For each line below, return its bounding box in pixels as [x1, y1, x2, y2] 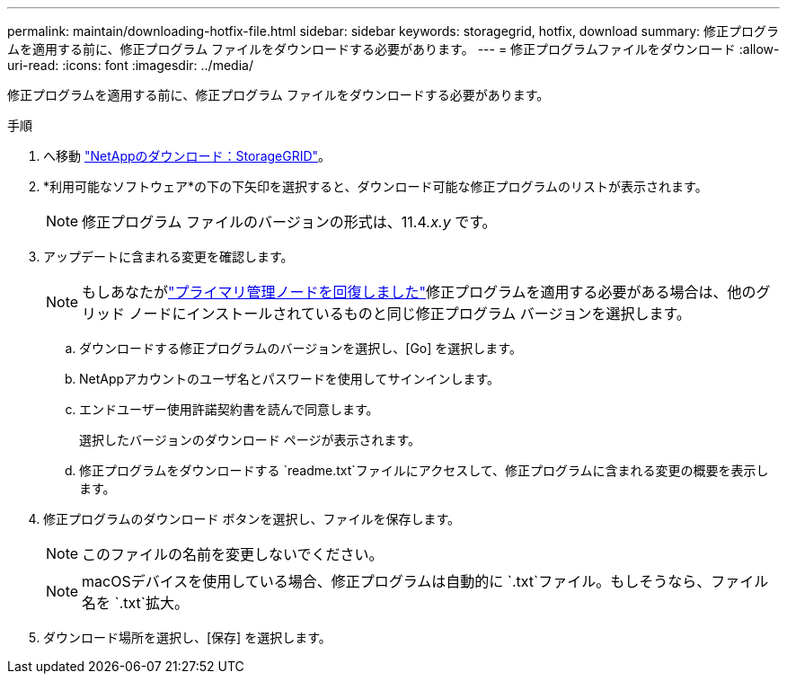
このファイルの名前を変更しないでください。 [82, 545, 384, 563]
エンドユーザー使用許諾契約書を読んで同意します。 [79, 402, 379, 417]
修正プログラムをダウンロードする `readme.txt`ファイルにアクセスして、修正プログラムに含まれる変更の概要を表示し [79, 463, 769, 478]
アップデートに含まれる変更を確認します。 [43, 249, 294, 264]
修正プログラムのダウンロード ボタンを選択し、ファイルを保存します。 [43, 511, 461, 526]
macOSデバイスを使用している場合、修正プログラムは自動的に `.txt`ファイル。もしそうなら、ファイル [82, 572, 769, 590]
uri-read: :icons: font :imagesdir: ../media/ [7, 57, 253, 73]
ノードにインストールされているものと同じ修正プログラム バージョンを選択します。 [128, 305, 691, 323]
